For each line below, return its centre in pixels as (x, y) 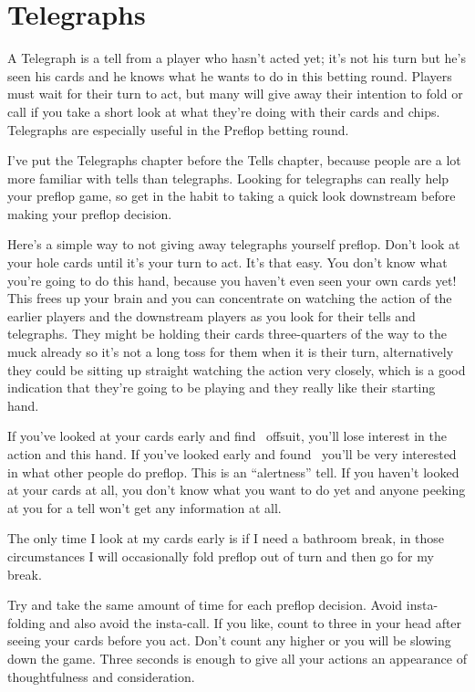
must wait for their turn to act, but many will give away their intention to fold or (235, 94)
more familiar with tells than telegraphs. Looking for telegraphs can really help (228, 178)
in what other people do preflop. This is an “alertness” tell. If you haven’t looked (233, 472)
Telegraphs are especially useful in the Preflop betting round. (178, 129)
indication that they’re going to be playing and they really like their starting (222, 388)
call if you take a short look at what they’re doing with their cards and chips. (224, 111)
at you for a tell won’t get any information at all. (145, 507)
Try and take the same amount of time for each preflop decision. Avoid (205, 605)
